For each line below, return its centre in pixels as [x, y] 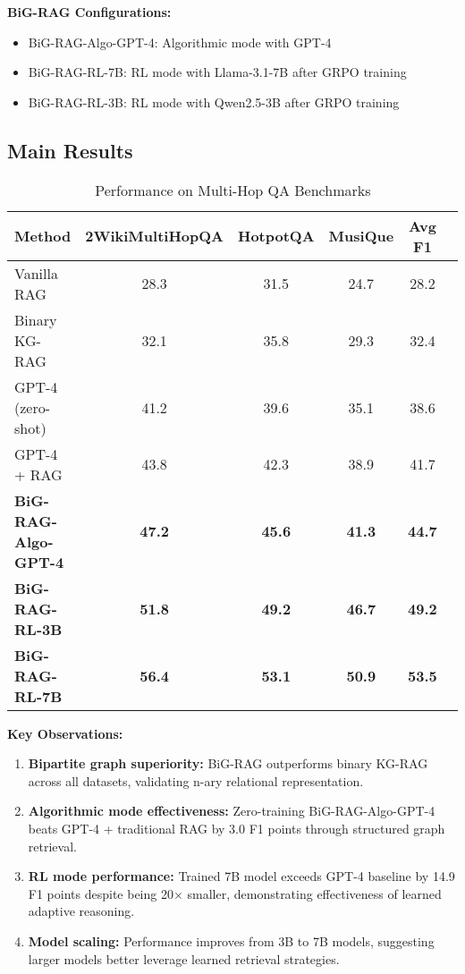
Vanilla [36, 273]
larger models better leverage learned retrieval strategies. [184, 958]
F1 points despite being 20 [101, 893]
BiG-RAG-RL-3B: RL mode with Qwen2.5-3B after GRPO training [214, 102]
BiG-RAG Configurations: [89, 12]
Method [43, 236]
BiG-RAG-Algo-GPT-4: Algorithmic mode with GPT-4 [180, 42]
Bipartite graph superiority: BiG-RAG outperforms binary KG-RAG [228, 763]
